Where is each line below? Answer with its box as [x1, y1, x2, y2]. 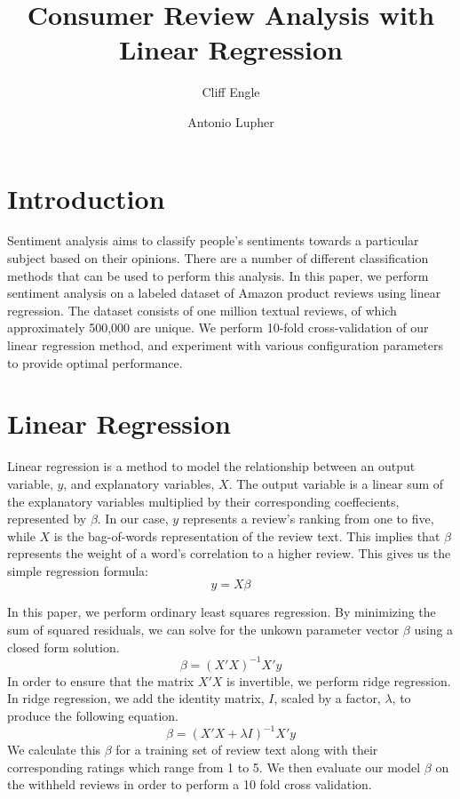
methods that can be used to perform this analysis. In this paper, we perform [7, 266, 429, 284]
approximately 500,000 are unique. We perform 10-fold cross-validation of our [7, 318, 429, 337]
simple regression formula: [7, 561, 149, 579]
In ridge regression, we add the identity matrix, [7, 689, 265, 707]
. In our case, [97, 509, 169, 528]
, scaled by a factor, [274, 689, 381, 707]
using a [414, 620, 454, 639]
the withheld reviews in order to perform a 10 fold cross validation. [7, 775, 372, 794]
